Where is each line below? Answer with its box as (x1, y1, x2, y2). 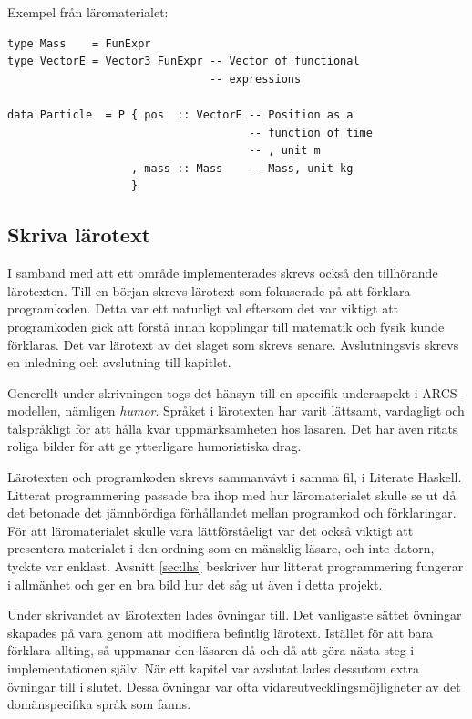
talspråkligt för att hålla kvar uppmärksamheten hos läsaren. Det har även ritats (7, 418, 458, 437)
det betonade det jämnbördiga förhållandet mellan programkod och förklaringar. (7, 503, 457, 522)
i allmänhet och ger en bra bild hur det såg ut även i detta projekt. (7, 574, 383, 593)
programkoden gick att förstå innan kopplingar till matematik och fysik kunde (7, 316, 445, 335)
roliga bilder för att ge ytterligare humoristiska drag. (7, 437, 302, 456)
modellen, (7, 401, 61, 420)
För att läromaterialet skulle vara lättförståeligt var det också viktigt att (7, 520, 414, 539)
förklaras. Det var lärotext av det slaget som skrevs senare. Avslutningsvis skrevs (7, 334, 459, 354)
